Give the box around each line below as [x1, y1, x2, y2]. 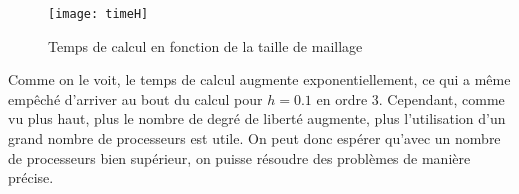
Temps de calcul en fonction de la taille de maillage [48, 35, 363, 56]
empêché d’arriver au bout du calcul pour [8, 88, 263, 109]
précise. [8, 167, 54, 188]
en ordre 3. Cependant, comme [316, 88, 505, 109]
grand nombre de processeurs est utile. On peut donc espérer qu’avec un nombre [8, 128, 501, 149]
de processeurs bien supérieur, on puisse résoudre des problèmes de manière [8, 147, 471, 168]
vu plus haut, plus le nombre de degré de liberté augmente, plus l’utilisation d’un [8, 108, 506, 129]
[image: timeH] [48, 7, 149, 21]
